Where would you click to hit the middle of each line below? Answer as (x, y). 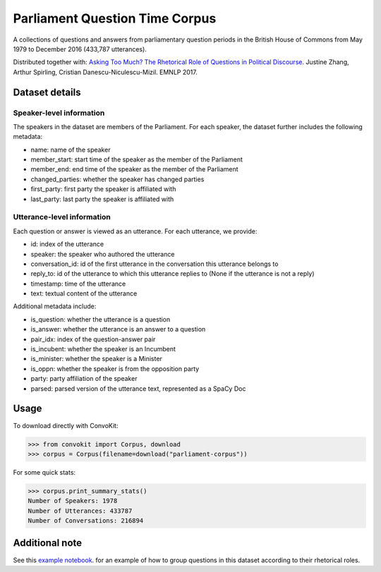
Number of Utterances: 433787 (80, 511)
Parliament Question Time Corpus (115, 18)
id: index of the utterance (67, 244)
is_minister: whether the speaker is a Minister (96, 359)
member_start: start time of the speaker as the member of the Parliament (137, 159)
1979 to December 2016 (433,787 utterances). (80, 49)
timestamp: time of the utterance (78, 284)
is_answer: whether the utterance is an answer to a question (118, 329)
